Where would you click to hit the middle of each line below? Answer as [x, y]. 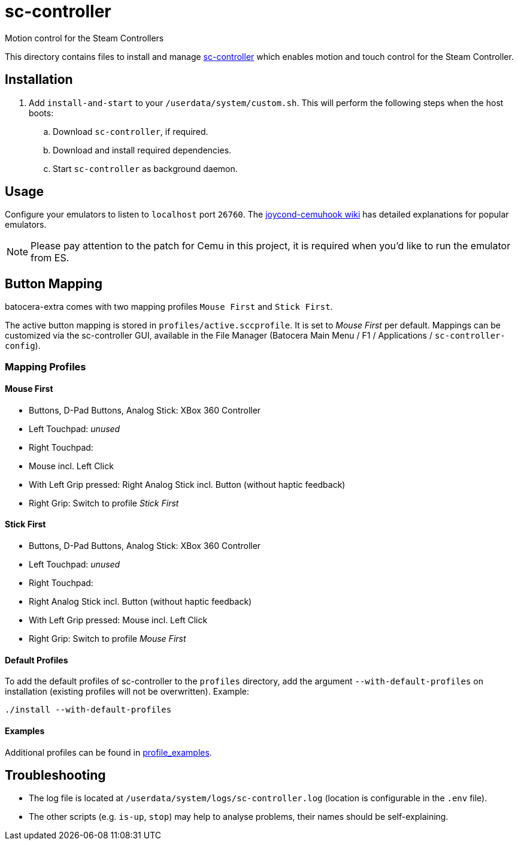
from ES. [50, 258]
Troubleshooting [55, 775]
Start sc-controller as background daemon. [145, 168]
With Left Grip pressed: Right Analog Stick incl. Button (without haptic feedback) [187, 484]
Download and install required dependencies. [142, 150]
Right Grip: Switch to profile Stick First [104, 503]
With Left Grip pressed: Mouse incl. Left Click [118, 620]
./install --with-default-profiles [88, 710]
